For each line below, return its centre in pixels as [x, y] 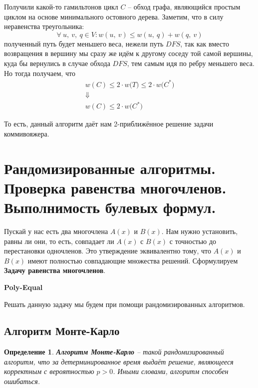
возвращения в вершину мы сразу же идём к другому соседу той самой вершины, [129, 53]
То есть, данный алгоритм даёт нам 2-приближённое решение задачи [109, 124]
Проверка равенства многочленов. [115, 187]
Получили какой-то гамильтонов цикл [61, 6]
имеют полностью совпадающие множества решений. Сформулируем [133, 260]
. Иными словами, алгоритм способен [171, 371]
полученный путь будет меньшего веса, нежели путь [84, 43]
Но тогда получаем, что [40, 73]
